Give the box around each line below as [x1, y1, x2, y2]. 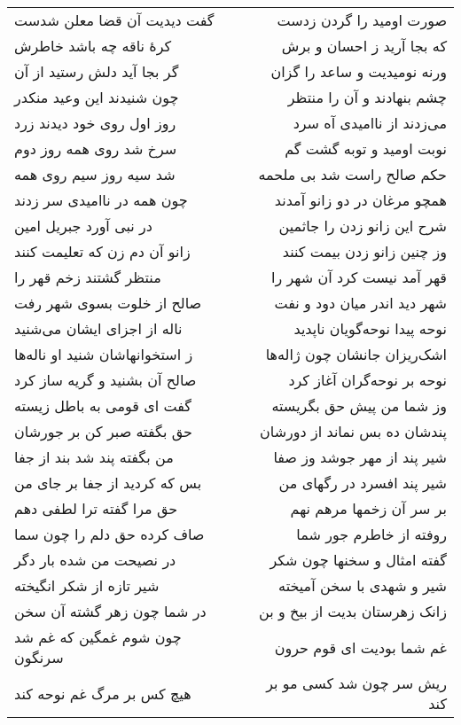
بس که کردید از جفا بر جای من [14, 472, 202, 493]
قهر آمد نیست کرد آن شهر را [270, 267, 447, 287]
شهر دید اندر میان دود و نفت [274, 292, 447, 313]
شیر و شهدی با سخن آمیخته [278, 575, 447, 596]
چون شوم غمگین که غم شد [14, 627, 182, 647]
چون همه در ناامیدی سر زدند [14, 190, 188, 210]
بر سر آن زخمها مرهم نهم [290, 498, 447, 518]
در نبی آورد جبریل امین [14, 215, 152, 236]
